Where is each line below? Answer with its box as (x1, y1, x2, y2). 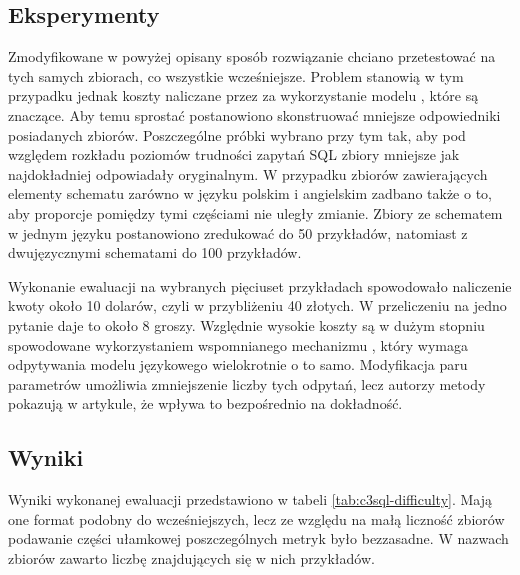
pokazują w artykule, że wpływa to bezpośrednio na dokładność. (8, 393, 403, 414)
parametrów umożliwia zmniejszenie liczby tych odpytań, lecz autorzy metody (8, 373, 486, 394)
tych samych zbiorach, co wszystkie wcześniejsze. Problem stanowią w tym (8, 65, 464, 86)
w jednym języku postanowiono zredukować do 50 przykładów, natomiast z (8, 222, 468, 243)
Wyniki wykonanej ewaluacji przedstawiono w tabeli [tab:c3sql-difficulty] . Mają (8, 489, 493, 510)
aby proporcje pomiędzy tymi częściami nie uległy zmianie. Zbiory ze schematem (8, 202, 503, 223)
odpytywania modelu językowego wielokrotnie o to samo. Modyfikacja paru (8, 354, 468, 375)
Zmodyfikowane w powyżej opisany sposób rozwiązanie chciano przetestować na (8, 46, 496, 67)
